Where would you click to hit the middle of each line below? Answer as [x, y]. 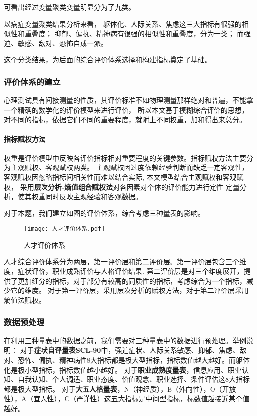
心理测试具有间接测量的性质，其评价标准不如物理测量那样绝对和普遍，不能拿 [128, 100]
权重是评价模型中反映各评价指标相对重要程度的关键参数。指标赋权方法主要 [125, 157]
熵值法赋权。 [25, 300]
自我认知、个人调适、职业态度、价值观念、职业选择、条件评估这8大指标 [133, 379]
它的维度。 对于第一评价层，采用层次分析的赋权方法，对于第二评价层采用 [129, 290]
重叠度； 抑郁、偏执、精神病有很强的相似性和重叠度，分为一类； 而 [134, 33]
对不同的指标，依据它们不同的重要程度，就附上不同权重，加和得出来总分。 [125, 119]
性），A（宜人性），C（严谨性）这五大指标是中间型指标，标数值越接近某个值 [127, 398]
